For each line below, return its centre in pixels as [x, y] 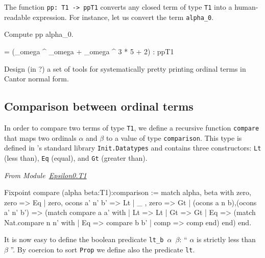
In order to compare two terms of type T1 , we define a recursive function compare [132, 127]
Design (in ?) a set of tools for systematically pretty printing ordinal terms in [125, 68]
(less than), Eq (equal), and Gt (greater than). [76, 157]
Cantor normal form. [37, 79]
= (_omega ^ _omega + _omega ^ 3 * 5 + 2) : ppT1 [89, 51]
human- [246, 7]
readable [17, 17]
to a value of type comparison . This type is [174, 137]
